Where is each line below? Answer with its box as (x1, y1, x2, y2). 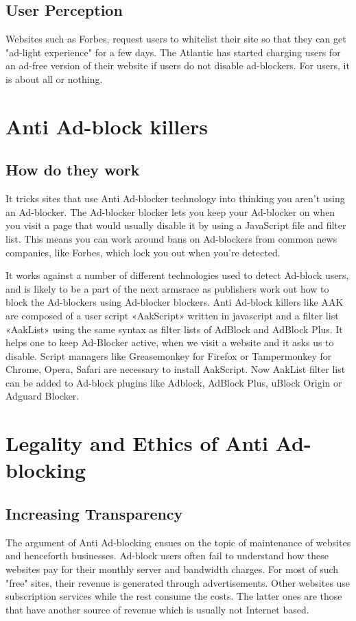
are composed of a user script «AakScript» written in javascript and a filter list (5, 308, 339, 322)
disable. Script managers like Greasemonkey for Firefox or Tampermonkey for (5, 348, 332, 363)
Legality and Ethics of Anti (5, 429, 268, 457)
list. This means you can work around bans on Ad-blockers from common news (5, 231, 337, 245)
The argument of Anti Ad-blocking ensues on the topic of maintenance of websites (5, 535, 351, 549)
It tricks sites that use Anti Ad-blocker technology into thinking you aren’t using (5, 191, 345, 206)
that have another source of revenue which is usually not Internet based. (5, 602, 309, 616)
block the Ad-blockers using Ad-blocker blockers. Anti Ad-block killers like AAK (5, 295, 344, 309)
